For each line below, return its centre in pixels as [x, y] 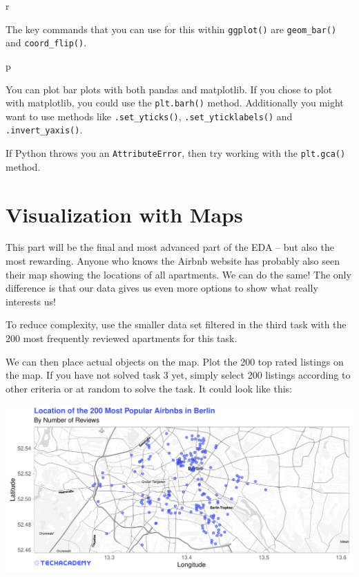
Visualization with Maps [124, 214]
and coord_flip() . [46, 42]
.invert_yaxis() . [44, 130]
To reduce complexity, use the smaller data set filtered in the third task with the [176, 324]
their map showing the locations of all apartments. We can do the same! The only [178, 274]
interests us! [31, 301]
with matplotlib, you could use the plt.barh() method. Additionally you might [175, 103]
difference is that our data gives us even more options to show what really [162, 288]
